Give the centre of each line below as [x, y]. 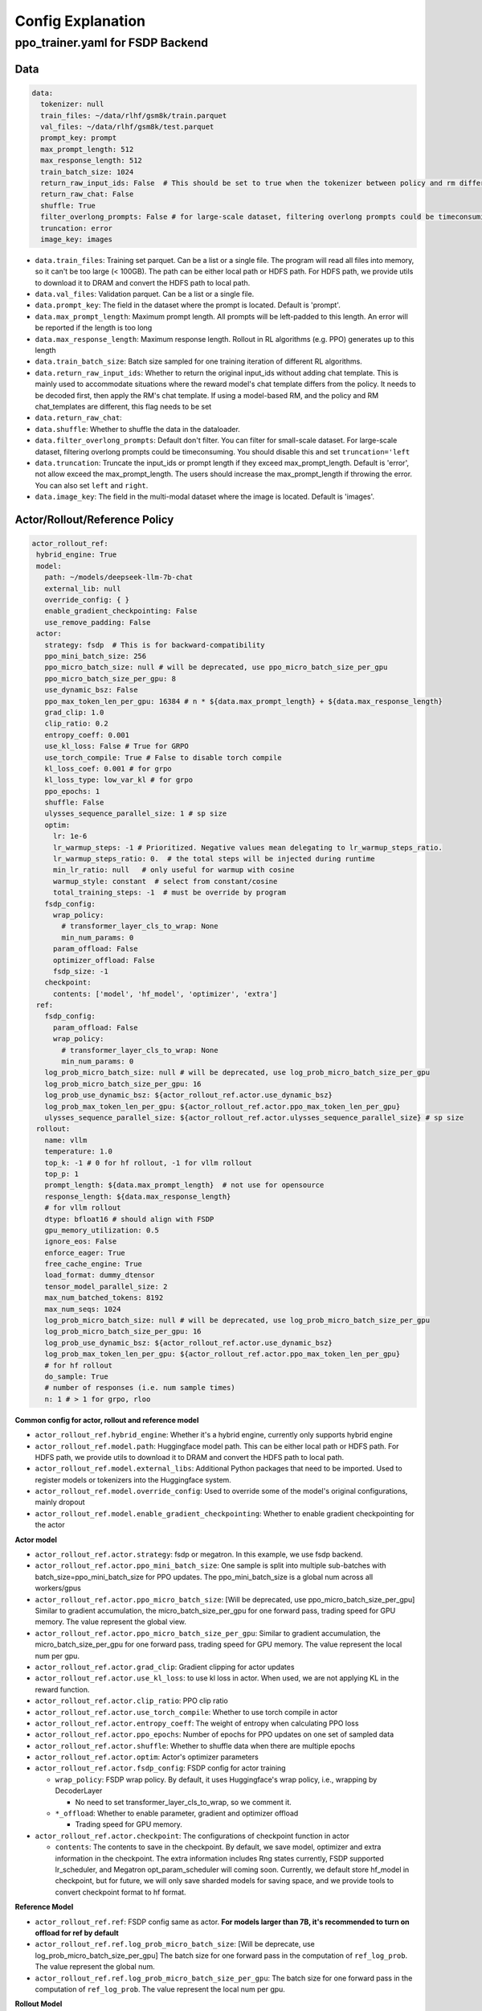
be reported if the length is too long [94, 328]
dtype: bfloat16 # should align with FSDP [129, 1219]
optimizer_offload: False [104, 960]
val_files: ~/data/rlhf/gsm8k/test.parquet [127, 126]
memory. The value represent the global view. [110, 1622]
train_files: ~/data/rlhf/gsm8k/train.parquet [134, 115]
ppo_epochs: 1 [72, 791]
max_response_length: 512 [91, 160]
